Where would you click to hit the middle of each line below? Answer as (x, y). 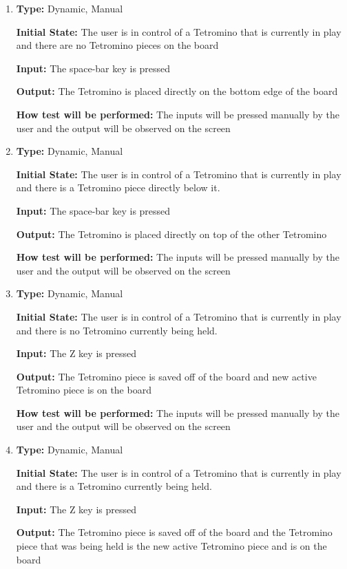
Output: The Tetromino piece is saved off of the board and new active (166, 376)
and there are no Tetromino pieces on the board (117, 45)
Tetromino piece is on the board (84, 390)
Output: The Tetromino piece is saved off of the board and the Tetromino (174, 532)
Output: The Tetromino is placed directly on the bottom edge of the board (177, 91)
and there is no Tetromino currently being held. (117, 330)
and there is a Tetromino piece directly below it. (118, 187)
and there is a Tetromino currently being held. (114, 486)
